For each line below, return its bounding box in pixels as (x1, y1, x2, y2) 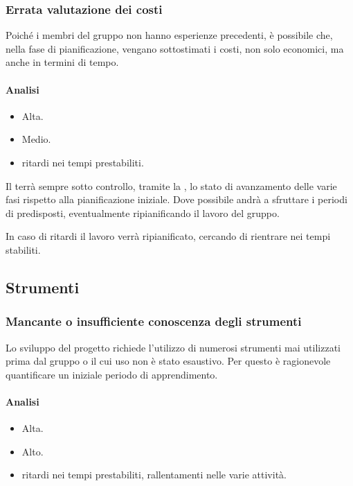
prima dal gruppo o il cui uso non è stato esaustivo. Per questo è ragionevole (6, 354, 331, 368)
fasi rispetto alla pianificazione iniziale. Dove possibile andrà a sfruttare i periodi (6, 192, 347, 207)
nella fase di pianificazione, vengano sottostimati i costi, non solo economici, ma (6, 41, 344, 55)
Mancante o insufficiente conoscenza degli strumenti (6, 313, 302, 330)
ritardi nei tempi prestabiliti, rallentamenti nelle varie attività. (21, 467, 287, 482)
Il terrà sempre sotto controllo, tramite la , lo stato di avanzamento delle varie (6, 178, 337, 193)
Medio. (21, 132, 51, 146)
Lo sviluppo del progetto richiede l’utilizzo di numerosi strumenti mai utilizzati (6, 340, 341, 354)
